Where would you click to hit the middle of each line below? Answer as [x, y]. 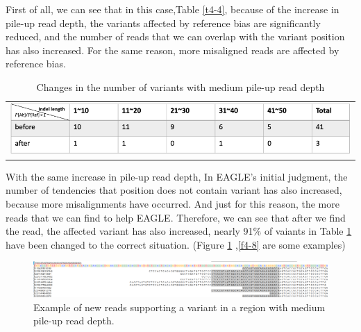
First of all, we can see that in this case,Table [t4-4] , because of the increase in [173, 9]
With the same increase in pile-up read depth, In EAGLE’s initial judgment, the [177, 176]
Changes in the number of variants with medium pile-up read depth [180, 86]
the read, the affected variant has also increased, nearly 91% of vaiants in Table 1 [179, 231]
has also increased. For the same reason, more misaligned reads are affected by [173, 50]
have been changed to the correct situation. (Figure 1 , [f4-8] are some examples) [176, 244]
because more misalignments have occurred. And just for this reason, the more [173, 204]
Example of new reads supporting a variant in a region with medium [179, 307]
